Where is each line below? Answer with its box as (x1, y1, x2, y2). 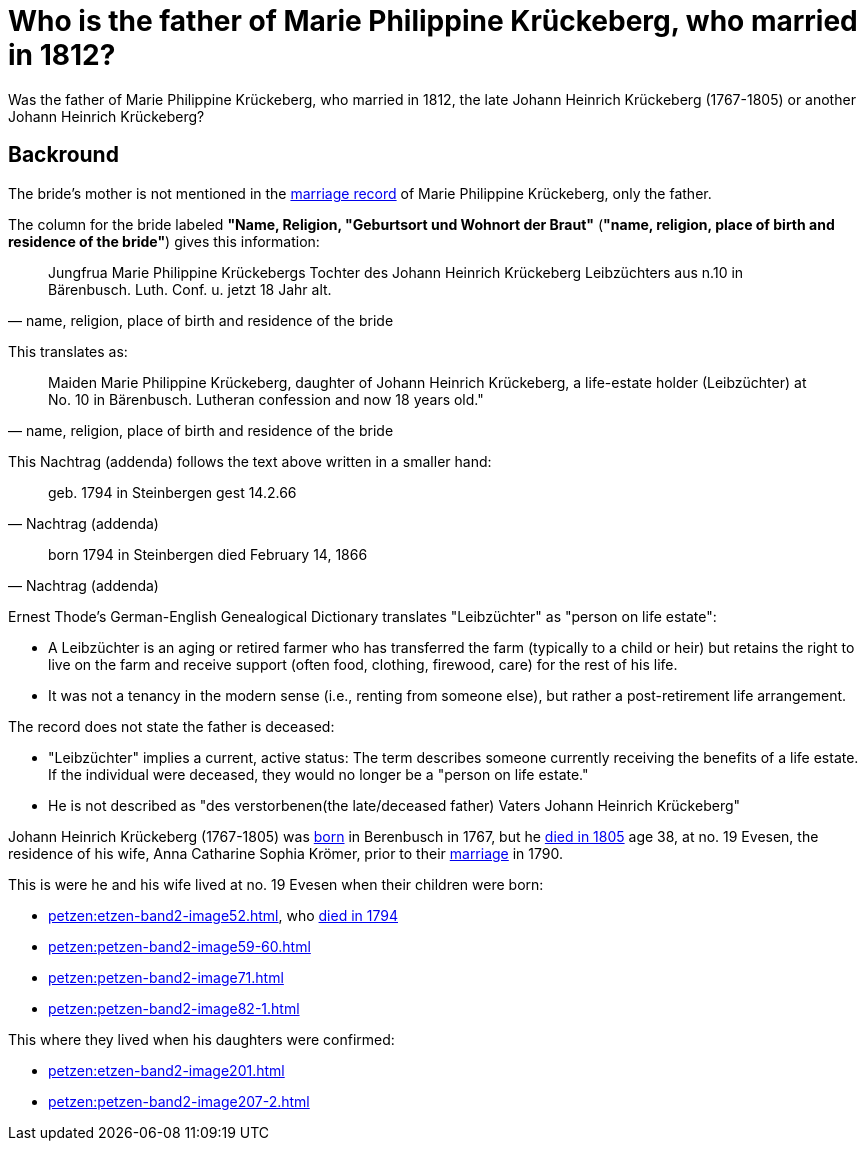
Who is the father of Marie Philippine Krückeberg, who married (8, 4, 858, 38)
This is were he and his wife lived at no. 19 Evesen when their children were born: (8, 875, 544, 893)
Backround (8, 142, 119, 168)
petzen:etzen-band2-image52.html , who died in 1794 (48, 906, 398, 924)
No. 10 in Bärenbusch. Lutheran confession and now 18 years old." (48, 390, 484, 408)
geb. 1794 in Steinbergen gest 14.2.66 (48, 483, 297, 501)
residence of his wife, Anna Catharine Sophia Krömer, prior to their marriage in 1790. (8, 844, 563, 862)
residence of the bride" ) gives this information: (8, 232, 320, 250)
